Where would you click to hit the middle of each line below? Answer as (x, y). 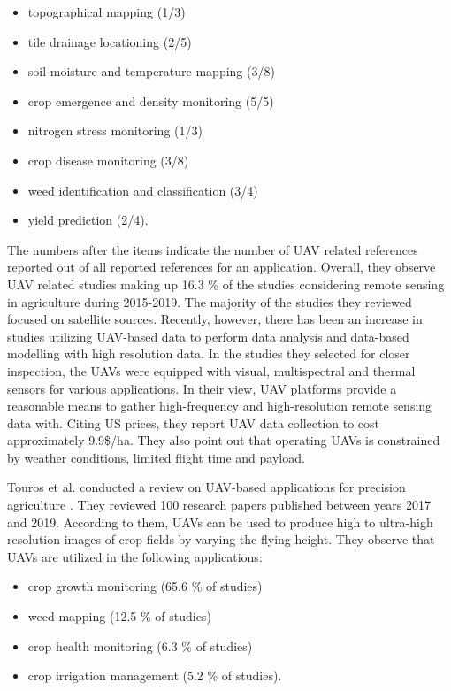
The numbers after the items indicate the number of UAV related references (213, 249)
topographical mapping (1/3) (107, 12)
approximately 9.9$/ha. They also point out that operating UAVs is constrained (224, 440)
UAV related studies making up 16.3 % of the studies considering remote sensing (226, 284)
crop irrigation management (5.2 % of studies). (155, 676)
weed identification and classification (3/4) (143, 190)
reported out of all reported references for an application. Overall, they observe (222, 267)
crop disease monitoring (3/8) (108, 160)
